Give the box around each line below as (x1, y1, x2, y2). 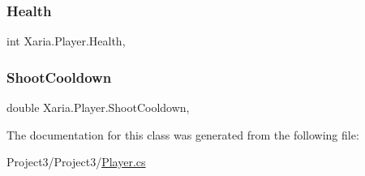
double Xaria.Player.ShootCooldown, (6, 99, 190, 116)
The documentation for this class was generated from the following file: (6, 126, 359, 143)
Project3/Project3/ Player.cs (6, 153, 146, 170)
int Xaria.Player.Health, (6, 32, 126, 49)
